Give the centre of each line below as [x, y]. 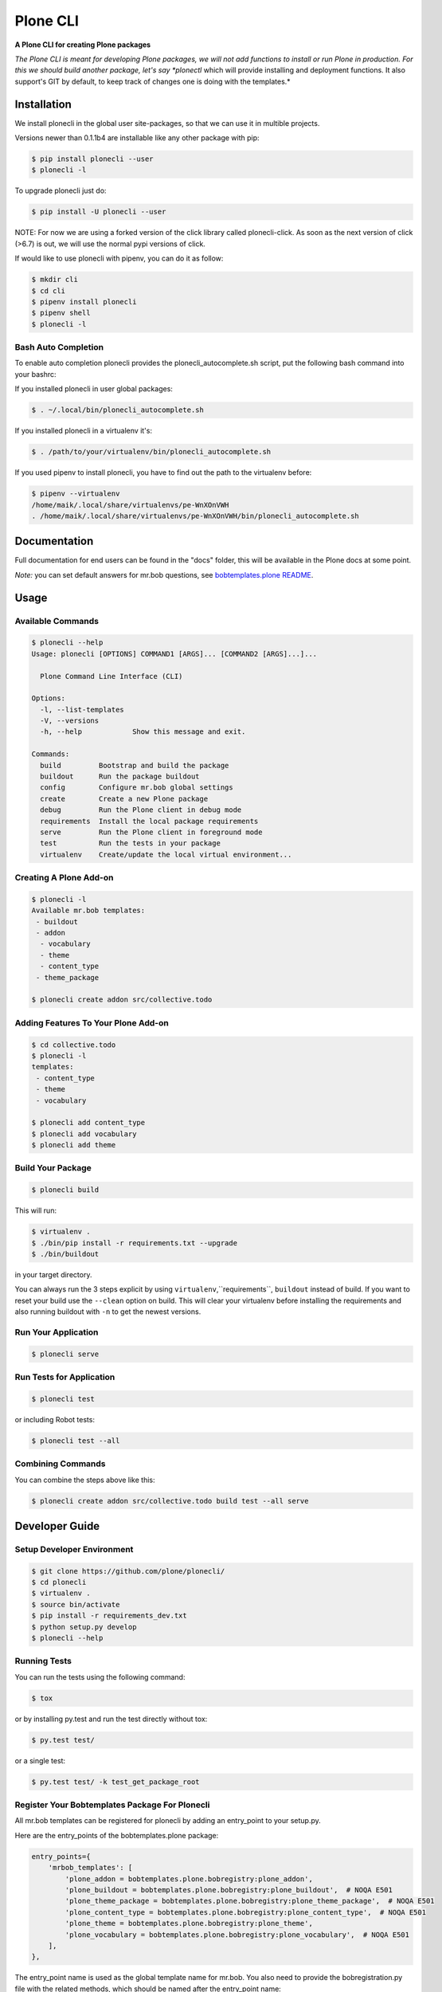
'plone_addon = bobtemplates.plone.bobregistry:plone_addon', [189, 1879]
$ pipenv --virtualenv [76, 494]
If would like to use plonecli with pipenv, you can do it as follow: [119, 258]
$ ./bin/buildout [65, 1254]
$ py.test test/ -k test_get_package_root [115, 1782]
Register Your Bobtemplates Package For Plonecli [112, 1805]
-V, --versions [70, 721]
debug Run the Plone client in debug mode [141, 810]
